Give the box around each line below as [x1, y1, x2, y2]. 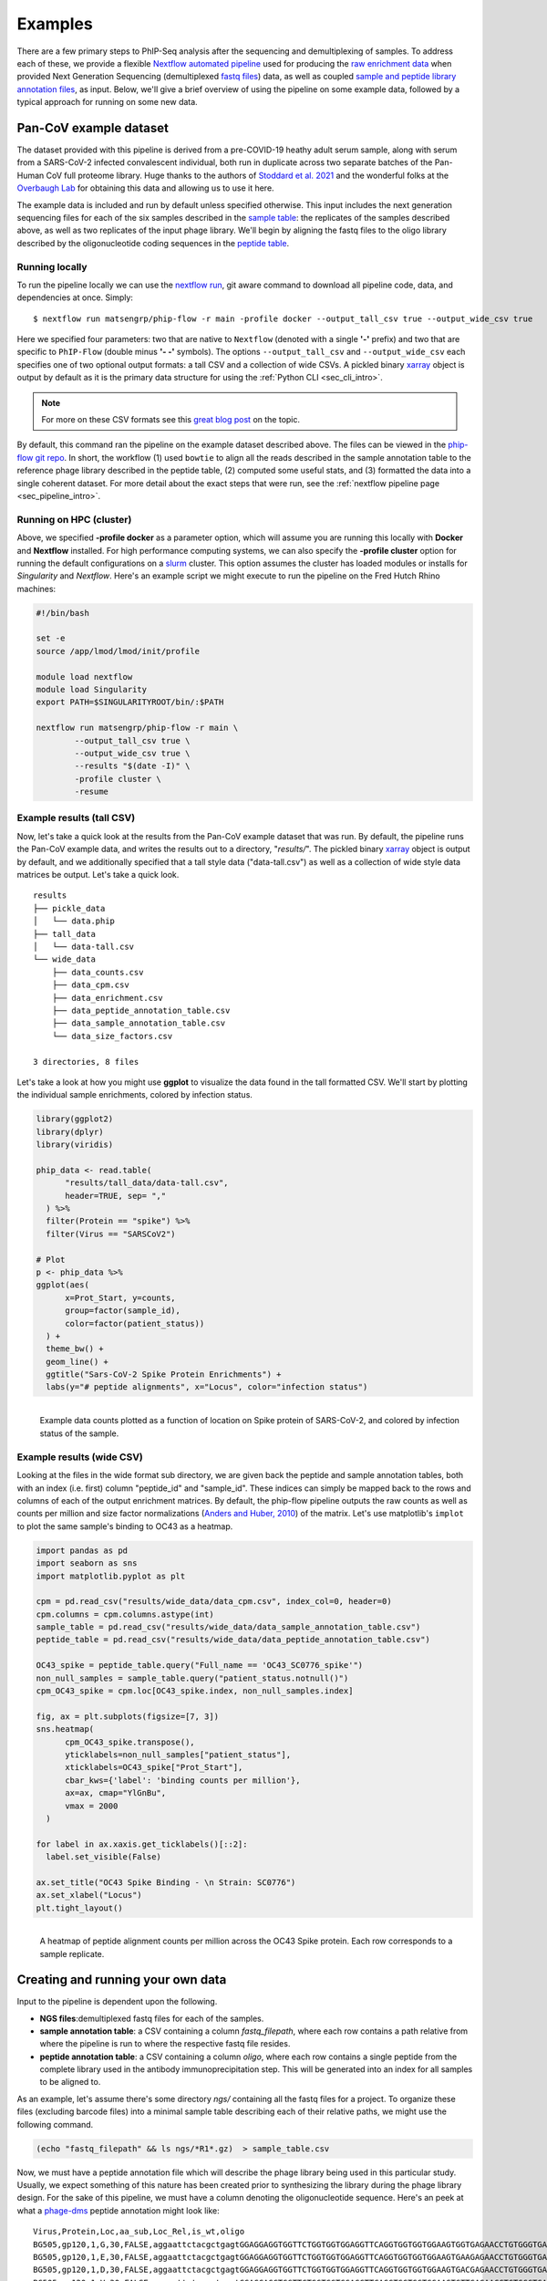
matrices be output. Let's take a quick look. [16, 870, 180, 880]
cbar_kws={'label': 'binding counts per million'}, [65, 1775, 301, 1786]
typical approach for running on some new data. [16, 97, 198, 108]
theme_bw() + [46, 1344, 104, 1354]
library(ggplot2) [36, 1114, 114, 1124]
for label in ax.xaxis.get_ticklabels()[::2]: [36, 1838, 248, 1849]
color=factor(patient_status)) [65, 1318, 205, 1328]
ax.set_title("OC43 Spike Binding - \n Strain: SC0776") [36, 1877, 296, 1888]
